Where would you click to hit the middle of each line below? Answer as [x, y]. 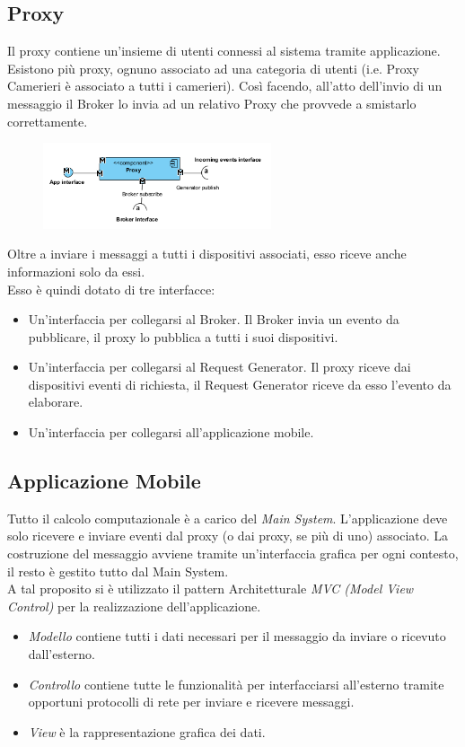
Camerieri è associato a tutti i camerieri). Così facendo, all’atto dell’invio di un [225, 86]
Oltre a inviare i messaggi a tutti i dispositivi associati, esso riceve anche [207, 254]
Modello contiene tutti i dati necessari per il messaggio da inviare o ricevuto [237, 636]
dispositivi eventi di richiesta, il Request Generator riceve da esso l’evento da [240, 384]
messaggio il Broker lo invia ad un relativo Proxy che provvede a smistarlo [212, 103]
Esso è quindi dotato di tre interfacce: [111, 289]
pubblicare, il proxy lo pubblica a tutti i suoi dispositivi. [183, 336]
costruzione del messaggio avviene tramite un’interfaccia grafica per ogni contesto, [233, 554]
